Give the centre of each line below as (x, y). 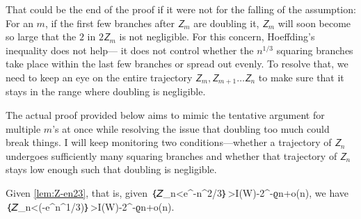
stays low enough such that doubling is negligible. (111, 169)
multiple (23, 128)
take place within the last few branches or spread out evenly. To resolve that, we (177, 64)
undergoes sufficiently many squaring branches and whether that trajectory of (171, 155)
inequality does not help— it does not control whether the (130, 50)
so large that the (41, 36)
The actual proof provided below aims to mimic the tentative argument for (165, 115)
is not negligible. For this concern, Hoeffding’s (217, 36)
